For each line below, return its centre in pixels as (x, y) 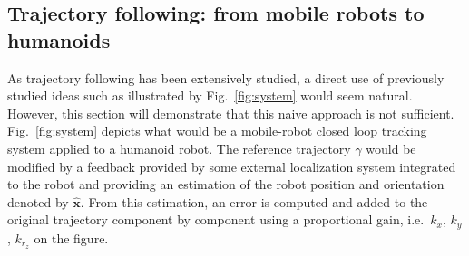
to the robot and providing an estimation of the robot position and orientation (226, 184)
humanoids (59, 39)
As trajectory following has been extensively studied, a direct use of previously (226, 77)
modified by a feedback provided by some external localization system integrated (232, 166)
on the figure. (71, 237)
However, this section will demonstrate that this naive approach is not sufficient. (231, 113)
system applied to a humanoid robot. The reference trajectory (179, 148)
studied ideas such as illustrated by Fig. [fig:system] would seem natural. (210, 95)
